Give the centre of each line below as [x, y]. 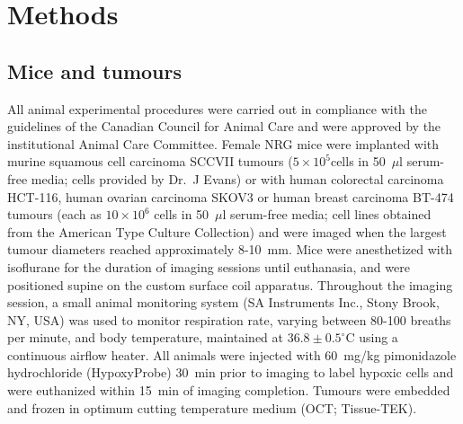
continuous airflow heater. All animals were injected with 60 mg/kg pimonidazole [232, 354]
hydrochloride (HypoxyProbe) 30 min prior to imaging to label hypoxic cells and [231, 372]
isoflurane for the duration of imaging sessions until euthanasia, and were [209, 266]
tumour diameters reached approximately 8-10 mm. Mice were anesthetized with [230, 249]
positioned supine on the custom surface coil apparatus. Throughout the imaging [230, 284]
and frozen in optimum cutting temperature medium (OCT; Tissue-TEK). [212, 407]
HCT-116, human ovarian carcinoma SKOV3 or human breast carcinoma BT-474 [231, 196]
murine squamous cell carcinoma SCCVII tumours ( [150, 161]
